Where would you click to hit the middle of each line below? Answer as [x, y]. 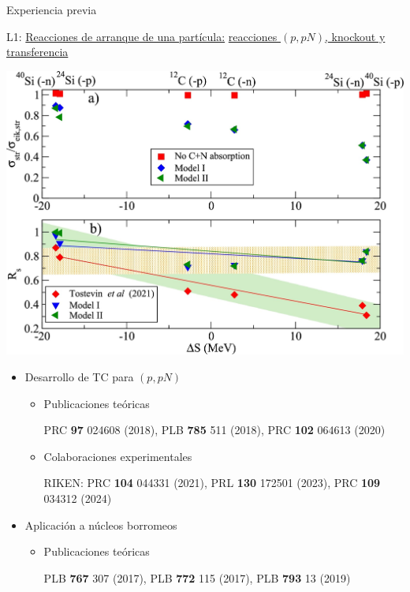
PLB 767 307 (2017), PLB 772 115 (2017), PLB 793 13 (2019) [197, 577]
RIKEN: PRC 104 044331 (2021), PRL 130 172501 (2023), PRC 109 [212, 483]
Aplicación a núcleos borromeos [101, 525]
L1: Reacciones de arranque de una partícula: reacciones [142, 36]
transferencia [37, 52]
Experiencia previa [52, 9]
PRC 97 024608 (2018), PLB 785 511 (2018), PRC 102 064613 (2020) [214, 430]
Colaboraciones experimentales [118, 456]
